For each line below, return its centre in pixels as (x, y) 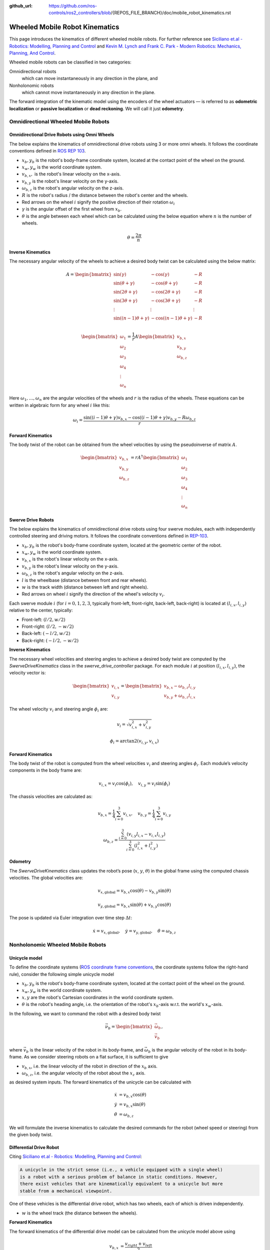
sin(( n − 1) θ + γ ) (131, 318)
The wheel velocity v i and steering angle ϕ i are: (59, 709)
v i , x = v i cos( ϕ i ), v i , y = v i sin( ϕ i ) (134, 784)
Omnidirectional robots (33, 71)
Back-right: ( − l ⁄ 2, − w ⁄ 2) (50, 640)
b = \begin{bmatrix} (130, 1027)
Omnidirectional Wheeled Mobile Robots (59, 121)
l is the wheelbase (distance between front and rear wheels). (84, 580)
